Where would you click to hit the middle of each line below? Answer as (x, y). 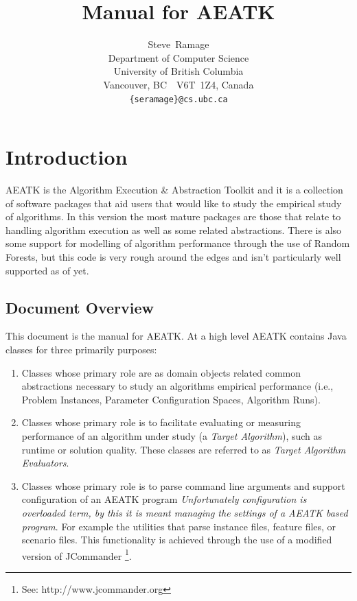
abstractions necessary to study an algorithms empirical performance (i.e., (177, 386)
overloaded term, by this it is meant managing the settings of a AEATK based (185, 512)
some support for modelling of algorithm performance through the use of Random (178, 243)
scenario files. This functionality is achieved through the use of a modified (177, 540)
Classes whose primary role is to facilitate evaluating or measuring (161, 422)
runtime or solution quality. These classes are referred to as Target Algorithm (184, 449)
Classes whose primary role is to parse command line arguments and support (183, 485)
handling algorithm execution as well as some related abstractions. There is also (174, 229)
